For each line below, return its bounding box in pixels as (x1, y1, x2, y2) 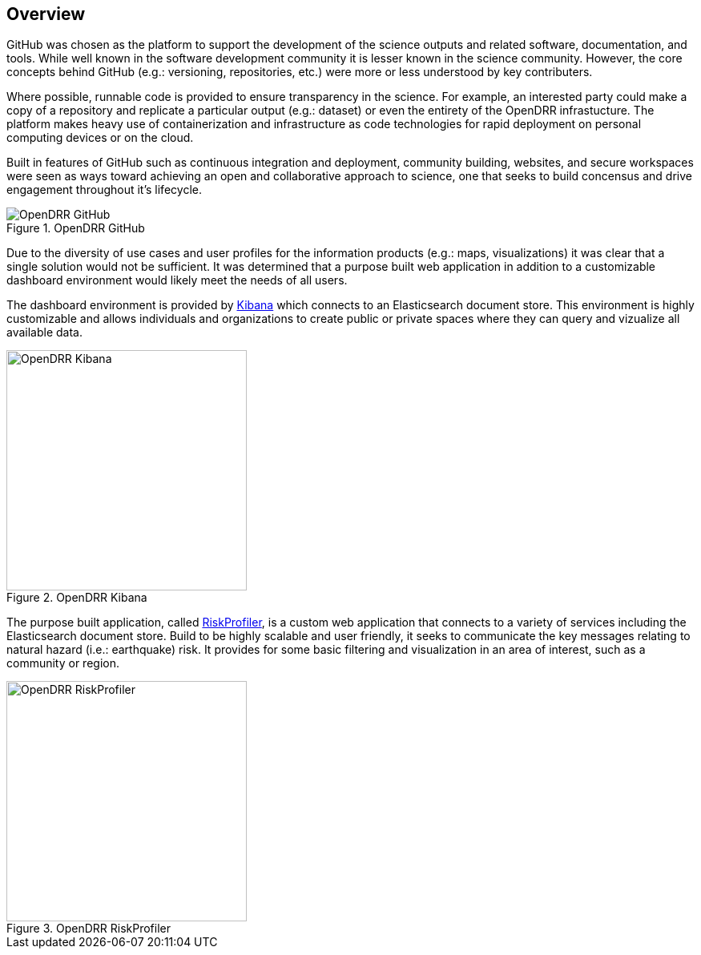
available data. (6, 325, 83, 340)
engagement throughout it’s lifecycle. (6, 183, 202, 197)
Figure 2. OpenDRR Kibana (6, 590, 147, 605)
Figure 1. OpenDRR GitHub (6, 221, 145, 236)
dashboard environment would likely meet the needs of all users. (6, 273, 348, 288)
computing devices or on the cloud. (6, 131, 194, 145)
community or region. (6, 656, 119, 671)
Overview (6, 4, 86, 24)
